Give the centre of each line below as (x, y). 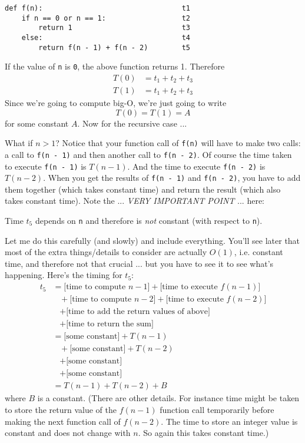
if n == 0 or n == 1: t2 (106, 18)
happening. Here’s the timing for (64, 275)
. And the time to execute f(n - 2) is (196, 166)
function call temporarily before (217, 409)
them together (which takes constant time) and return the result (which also (143, 189)
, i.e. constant (258, 252)
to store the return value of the (61, 409)
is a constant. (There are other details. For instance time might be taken (168, 398)
